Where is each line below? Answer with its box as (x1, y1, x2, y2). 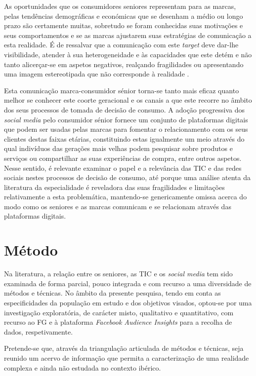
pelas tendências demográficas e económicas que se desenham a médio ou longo (4, 10, 243, 21)
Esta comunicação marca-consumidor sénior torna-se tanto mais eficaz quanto (4, 85, 239, 95)
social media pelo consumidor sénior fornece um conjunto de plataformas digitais (4, 114, 248, 124)
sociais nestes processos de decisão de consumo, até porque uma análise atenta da (4, 172, 251, 183)
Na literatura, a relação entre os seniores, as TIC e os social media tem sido (4, 268, 233, 279)
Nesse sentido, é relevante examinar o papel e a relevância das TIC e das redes (4, 162, 242, 173)
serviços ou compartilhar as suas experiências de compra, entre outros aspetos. (4, 152, 242, 163)
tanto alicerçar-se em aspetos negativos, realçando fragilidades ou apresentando (4, 59, 244, 69)
